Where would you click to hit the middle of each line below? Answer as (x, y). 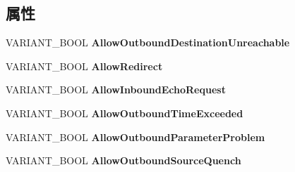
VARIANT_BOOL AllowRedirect (84, 66)
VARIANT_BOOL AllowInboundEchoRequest (116, 90)
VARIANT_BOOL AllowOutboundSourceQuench (124, 160)
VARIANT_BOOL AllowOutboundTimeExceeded (125, 113)
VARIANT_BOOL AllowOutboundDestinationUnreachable (148, 42)
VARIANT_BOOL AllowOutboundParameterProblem (136, 137)
